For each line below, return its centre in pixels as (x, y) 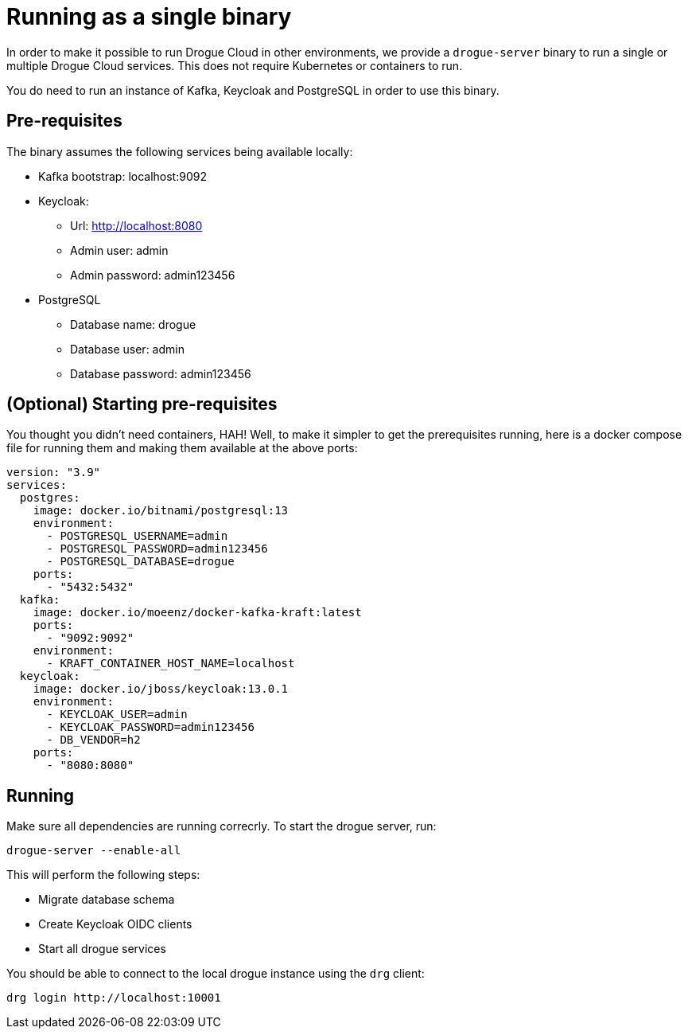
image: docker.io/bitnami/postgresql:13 (161, 511)
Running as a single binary (149, 17)
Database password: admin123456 (161, 373)
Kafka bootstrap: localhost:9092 (122, 176)
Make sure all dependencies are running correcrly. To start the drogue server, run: (222, 826)
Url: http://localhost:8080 (136, 225)
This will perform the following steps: (103, 875)
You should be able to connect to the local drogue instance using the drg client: (216, 974)
